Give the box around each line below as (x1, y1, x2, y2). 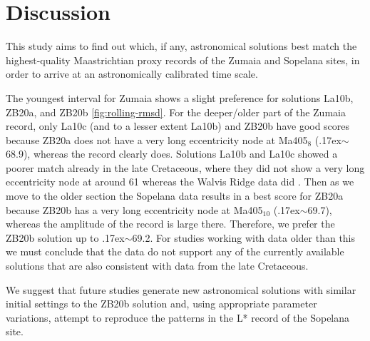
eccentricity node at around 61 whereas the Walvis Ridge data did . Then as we (6, 174, 354, 189)
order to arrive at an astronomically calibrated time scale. (6, 66, 258, 81)
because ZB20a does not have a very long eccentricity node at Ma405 (6, 132, 308, 147)
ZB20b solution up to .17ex (6, 230, 125, 245)
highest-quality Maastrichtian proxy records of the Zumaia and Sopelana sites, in (6, 52, 360, 67)
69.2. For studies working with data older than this (132, 230, 356, 245)
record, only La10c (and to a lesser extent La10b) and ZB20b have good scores (6, 118, 350, 133)
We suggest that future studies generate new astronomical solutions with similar (6, 282, 356, 297)
